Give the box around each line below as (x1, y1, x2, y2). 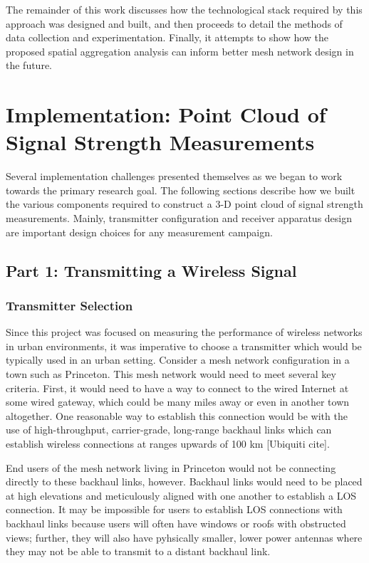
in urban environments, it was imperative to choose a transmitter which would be (6, 338, 362, 353)
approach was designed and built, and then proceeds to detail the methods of (6, 16, 343, 31)
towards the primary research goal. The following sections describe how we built (6, 182, 355, 197)
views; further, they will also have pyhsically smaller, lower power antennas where (6, 530, 363, 544)
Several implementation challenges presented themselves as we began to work (6, 169, 343, 184)
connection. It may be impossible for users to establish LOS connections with (6, 502, 343, 517)
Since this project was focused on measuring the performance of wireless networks (6, 325, 363, 340)
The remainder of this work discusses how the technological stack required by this (6, 2, 363, 16)
